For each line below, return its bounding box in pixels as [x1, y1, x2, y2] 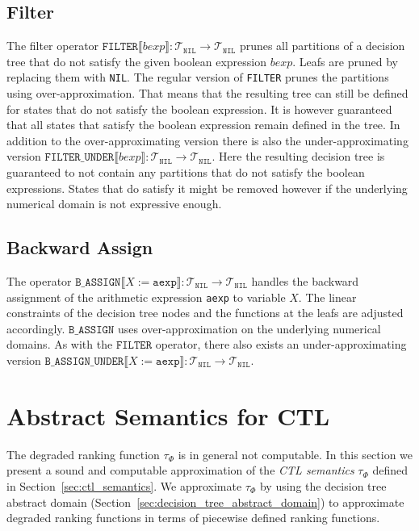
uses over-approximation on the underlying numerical [117, 320, 381, 337]
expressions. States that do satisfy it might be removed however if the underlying [6, 179, 408, 196]
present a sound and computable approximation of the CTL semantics [6, 462, 354, 479]
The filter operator [6, 37, 99, 54]
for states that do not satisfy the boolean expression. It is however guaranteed [6, 100, 392, 117]
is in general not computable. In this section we [178, 445, 413, 462]
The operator [6, 273, 72, 289]
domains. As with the [6, 336, 113, 353]
